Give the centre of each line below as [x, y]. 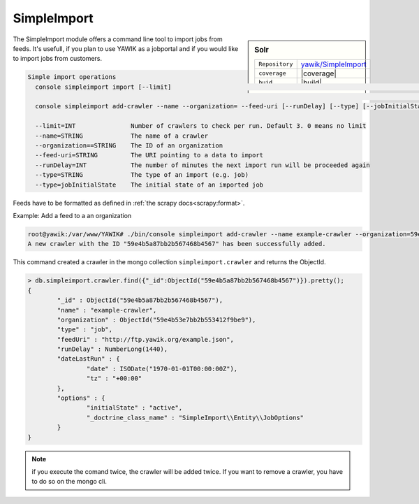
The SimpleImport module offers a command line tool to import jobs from [118, 39]
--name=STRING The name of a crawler [122, 136]
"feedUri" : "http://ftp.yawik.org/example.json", [145, 339]
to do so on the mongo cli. [69, 482]
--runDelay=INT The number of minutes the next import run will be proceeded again [203, 165]
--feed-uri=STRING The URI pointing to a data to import [149, 155]
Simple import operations [72, 77]
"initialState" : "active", [134, 408]
